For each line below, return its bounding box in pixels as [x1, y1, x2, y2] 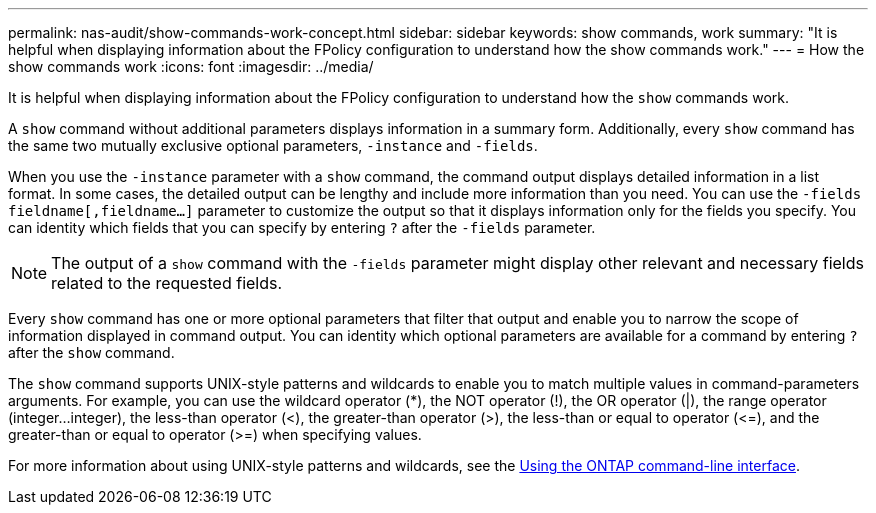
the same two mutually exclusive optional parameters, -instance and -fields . [8, 137, 538, 154]
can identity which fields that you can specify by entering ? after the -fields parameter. [8, 219, 596, 236]
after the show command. [8, 344, 175, 361]
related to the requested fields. [51, 273, 283, 293]
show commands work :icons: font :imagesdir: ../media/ [8, 58, 374, 75]
